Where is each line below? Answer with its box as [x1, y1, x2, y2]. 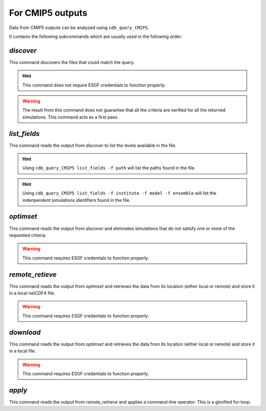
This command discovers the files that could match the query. [9, 59, 135, 65]
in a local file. [9, 348, 36, 354]
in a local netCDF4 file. [9, 290, 56, 296]
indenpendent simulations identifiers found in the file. [22, 197, 131, 203]
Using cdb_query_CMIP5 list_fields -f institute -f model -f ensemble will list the [22, 190, 217, 196]
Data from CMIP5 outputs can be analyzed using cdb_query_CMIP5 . [9, 25, 149, 31]
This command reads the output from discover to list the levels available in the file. [9, 142, 177, 148]
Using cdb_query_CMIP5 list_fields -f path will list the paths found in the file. [22, 165, 196, 171]
